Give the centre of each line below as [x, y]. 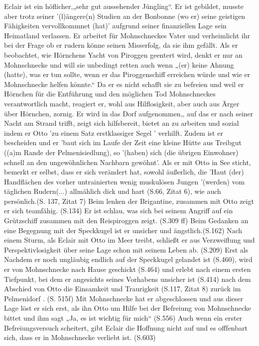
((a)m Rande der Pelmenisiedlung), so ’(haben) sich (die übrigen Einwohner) [121, 152]
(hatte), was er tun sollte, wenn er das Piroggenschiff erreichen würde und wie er [127, 74]
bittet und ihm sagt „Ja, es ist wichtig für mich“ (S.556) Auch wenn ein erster [123, 318]
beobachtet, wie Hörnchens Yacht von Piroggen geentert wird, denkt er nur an [123, 54]
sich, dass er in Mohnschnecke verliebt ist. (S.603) [80, 337]
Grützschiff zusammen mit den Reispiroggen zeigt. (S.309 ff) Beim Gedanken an [126, 220]
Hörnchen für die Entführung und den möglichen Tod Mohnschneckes [110, 94]
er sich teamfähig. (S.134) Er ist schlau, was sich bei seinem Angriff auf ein [119, 211]
